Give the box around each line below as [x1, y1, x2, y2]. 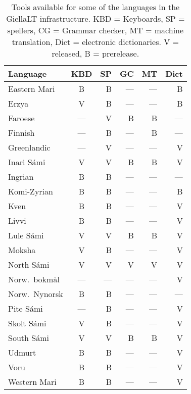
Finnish [8, 127, 35, 138]
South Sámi [8, 332, 49, 343]
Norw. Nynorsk [8, 288, 63, 300]
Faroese [8, 112, 35, 124]
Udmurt [8, 347, 36, 358]
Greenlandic [8, 141, 51, 153]
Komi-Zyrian [8, 185, 53, 197]
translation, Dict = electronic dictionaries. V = [12, 36, 179, 47]
